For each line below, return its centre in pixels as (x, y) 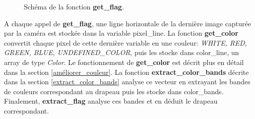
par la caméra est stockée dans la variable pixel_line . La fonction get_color (121, 33)
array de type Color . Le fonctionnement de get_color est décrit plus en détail (124, 62)
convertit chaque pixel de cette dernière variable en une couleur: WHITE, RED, (126, 42)
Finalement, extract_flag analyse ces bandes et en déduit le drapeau (111, 101)
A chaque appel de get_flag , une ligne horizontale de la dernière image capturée (127, 23)
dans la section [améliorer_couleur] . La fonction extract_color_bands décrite (127, 72)
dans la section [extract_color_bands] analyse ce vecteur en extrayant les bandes (127, 82)
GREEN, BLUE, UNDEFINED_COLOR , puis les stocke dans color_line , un (122, 52)
